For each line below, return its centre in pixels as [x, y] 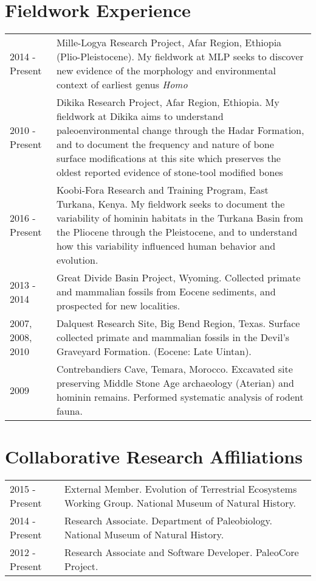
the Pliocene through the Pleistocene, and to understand [177, 232]
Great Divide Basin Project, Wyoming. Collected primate [178, 278]
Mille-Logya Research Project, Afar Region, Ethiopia [169, 43]
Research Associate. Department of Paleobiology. [168, 521]
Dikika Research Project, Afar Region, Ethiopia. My [168, 102]
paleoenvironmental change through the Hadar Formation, [180, 130]
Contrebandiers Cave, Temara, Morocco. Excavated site [174, 369]
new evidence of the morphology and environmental [166, 71]
